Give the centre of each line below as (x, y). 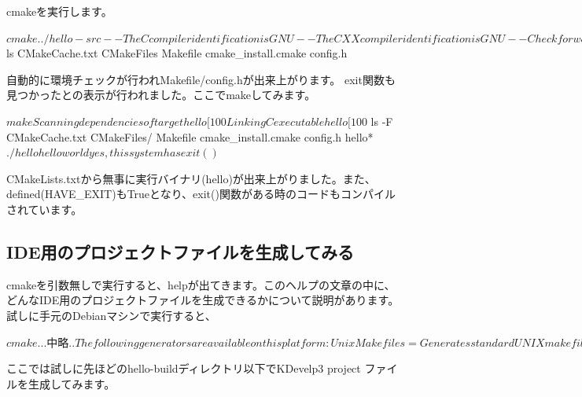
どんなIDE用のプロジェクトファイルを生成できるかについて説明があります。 (203, 300)
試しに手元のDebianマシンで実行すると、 (111, 315)
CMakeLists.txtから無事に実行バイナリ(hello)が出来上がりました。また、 (191, 178)
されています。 (44, 209)
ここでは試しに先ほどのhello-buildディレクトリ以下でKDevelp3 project (184, 368)
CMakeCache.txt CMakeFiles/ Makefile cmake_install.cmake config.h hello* (190, 136)
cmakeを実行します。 (59, 11)
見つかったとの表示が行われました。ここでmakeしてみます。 (161, 95)
